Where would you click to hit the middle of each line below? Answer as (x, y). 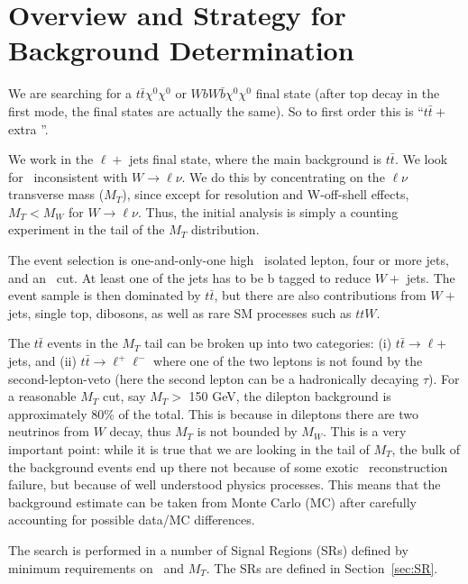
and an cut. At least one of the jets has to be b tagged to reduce (189, 277)
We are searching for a (70, 93)
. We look (421, 159)
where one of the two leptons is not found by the (288, 361)
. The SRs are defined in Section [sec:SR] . (322, 567)
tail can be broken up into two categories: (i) (268, 343)
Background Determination (181, 50)
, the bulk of (426, 449)
